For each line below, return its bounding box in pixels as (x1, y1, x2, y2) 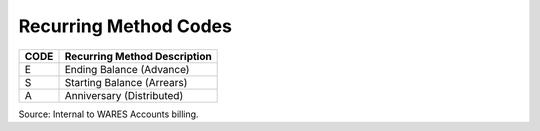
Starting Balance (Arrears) (64, 75, 188, 89)
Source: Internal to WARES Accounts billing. (18, 108, 199, 120)
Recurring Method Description (64, 49, 212, 63)
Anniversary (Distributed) (64, 88, 184, 102)
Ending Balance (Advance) (64, 62, 190, 76)
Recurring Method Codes (18, 15, 232, 37)
